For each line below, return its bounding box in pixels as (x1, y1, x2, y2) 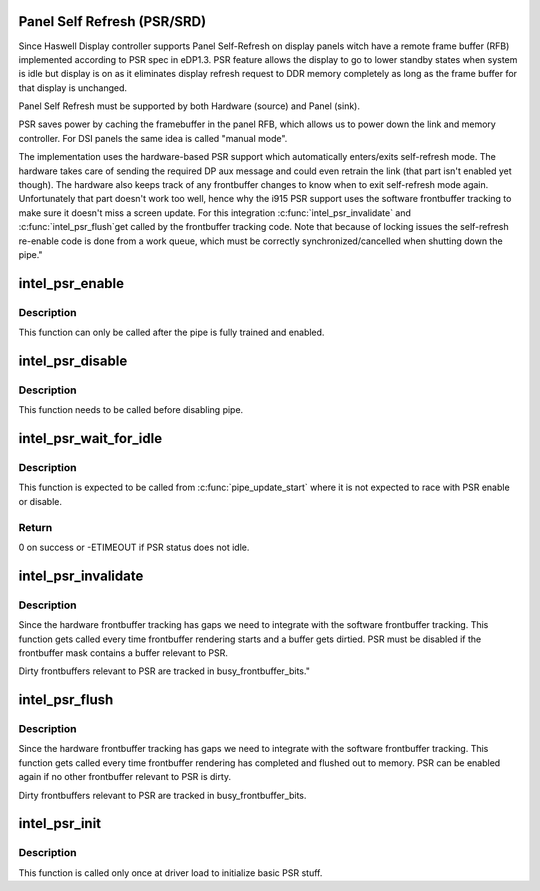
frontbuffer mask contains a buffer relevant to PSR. (18, 646, 229, 659)
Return (18, 520, 53, 534)
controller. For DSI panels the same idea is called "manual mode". (18, 132, 288, 144)
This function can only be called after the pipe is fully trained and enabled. (18, 326, 325, 339)
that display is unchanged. (18, 81, 128, 94)
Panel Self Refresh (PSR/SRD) (18, 13, 207, 30)
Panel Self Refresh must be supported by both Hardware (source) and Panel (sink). (18, 100, 360, 112)
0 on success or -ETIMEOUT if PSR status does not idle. (18, 541, 250, 553)
